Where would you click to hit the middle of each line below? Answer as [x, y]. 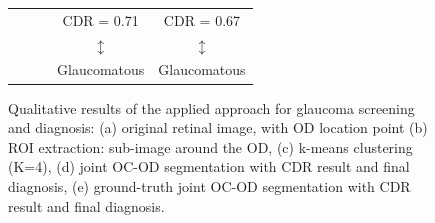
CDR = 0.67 [202, 19]
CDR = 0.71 [100, 19]
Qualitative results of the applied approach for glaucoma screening [211, 107]
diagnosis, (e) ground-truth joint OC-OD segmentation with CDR [209, 185]
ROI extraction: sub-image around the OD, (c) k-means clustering [210, 146]
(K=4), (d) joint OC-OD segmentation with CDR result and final [209, 166]
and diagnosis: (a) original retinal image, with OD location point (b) [218, 127]
